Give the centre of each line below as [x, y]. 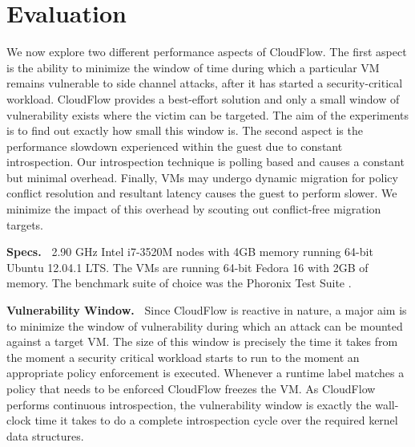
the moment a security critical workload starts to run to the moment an [183, 357]
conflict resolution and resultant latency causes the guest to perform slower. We [202, 193]
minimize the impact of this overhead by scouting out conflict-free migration [194, 209]
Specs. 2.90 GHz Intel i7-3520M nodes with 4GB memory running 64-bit [190, 252]
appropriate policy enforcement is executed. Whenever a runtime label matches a [205, 373]
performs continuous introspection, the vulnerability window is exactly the [189, 404]
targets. [25, 224]
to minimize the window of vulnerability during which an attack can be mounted [205, 325]
